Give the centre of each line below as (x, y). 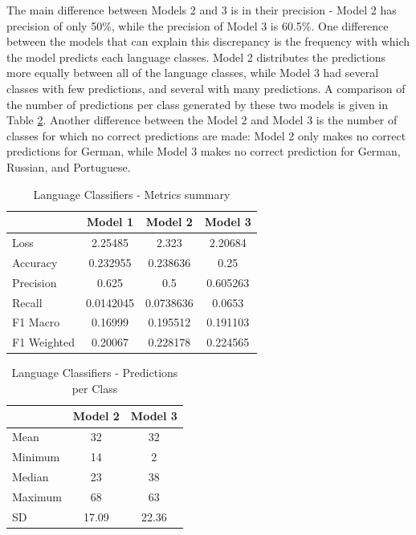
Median (31, 476)
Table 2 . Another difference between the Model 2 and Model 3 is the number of (202, 120)
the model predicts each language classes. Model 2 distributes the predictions (196, 57)
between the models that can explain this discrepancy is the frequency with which (208, 41)
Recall (27, 302)
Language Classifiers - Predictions (95, 373)
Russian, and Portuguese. (69, 166)
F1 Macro (36, 322)
